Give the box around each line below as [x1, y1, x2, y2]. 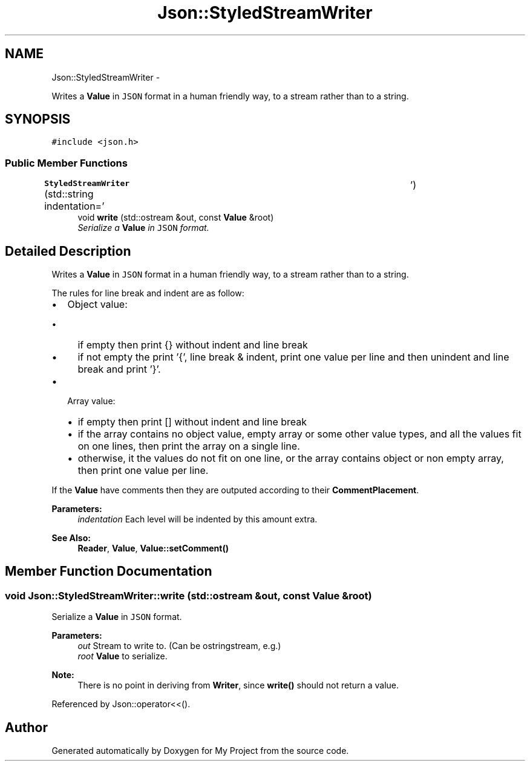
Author [5, 719, 48, 735]
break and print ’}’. [77, 363, 161, 376]
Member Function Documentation [5, 564, 212, 579]
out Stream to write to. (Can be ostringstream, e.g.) [77, 641, 281, 651]
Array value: [67, 396, 116, 407]
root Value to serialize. [77, 651, 168, 662]
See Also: [51, 533, 91, 544]
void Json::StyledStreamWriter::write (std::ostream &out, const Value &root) [5, 589, 372, 602]
